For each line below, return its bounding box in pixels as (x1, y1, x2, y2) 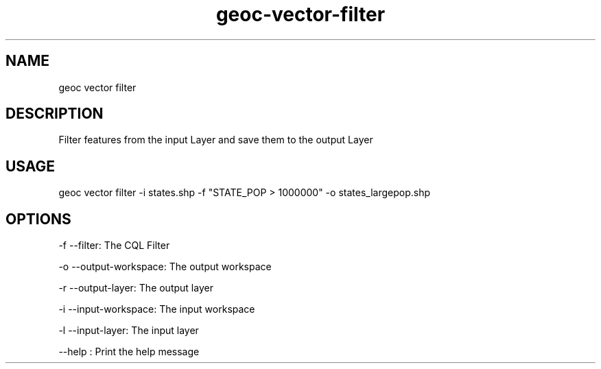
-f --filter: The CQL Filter (58, 239, 170, 252)
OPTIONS (5, 210, 71, 228)
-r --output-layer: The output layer (58, 282, 213, 294)
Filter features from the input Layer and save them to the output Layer (58, 134, 373, 146)
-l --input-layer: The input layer (58, 324, 199, 337)
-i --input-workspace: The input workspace (58, 303, 255, 316)
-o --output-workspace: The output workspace (58, 261, 272, 273)
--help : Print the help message (58, 346, 200, 358)
